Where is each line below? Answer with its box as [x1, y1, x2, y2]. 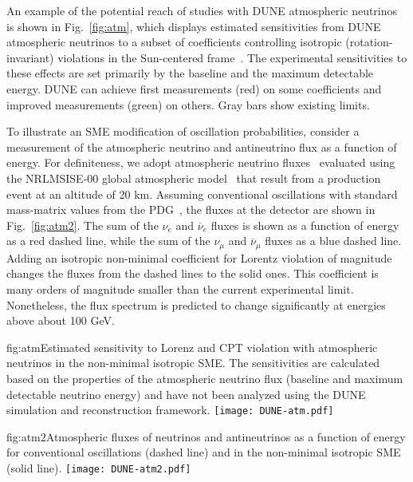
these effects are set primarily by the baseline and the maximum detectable [6, 65, 374, 81]
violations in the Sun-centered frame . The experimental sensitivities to [57, 49, 407, 65]
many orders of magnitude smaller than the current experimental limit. [6, 280, 354, 297]
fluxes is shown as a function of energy [210, 216, 399, 233]
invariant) [6, 49, 54, 65]
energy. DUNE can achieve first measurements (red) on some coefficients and [6, 80, 382, 97]
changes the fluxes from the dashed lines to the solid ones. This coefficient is [6, 265, 379, 282]
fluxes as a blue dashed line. [265, 232, 402, 249]
